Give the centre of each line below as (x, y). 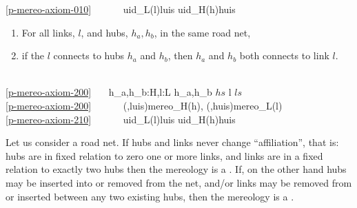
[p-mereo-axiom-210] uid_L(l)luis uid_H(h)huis (121, 119)
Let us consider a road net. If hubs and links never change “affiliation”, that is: (172, 142)
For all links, (48, 32)
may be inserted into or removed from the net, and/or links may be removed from (179, 182)
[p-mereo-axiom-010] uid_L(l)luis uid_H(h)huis (121, 9)
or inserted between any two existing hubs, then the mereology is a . (150, 196)
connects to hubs (89, 55)
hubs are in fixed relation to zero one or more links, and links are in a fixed (164, 155)
